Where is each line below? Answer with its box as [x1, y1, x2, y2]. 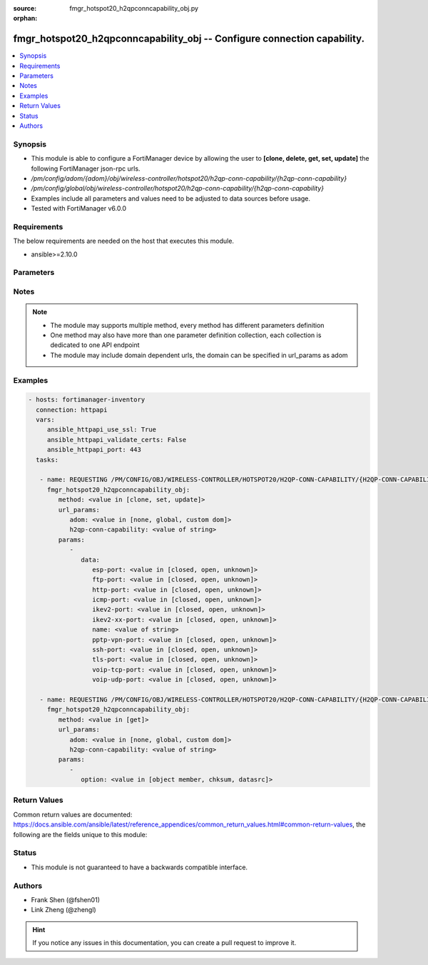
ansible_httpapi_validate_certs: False [46, 436, 187, 444]
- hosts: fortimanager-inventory [28, 396, 146, 404]
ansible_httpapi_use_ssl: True [46, 426, 157, 434]
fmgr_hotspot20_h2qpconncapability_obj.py [69, 4, 199, 12]
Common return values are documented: [13, 810, 133, 819]
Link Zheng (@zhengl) [31, 906, 96, 914]
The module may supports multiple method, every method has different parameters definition [50, 321, 325, 329]
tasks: [36, 456, 59, 464]
